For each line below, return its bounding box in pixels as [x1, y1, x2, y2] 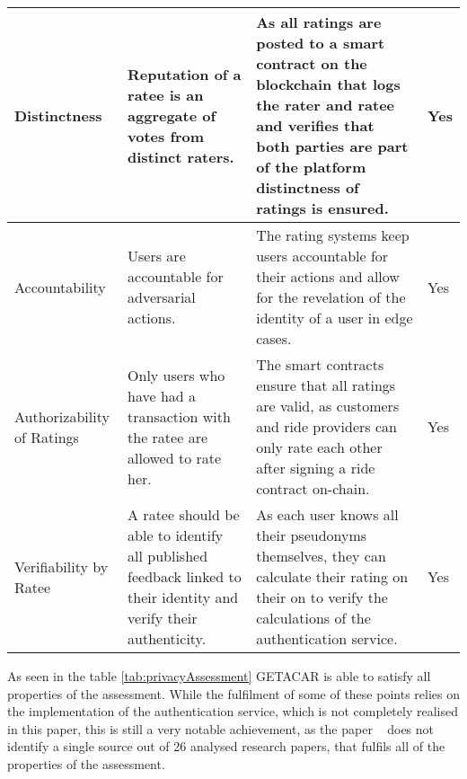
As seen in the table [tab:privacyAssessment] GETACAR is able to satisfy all [7, 667, 431, 685]
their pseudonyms [256, 525, 367, 545]
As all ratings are [256, 12, 382, 32]
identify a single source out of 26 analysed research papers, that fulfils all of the [7, 737, 445, 756]
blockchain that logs [256, 74, 401, 94]
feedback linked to [128, 566, 242, 587]
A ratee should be [128, 504, 240, 525]
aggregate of [128, 104, 216, 126]
